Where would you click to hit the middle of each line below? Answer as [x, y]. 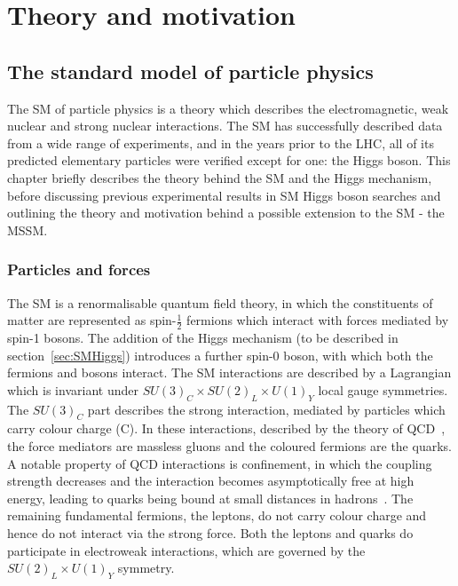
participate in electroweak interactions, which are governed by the [186, 550]
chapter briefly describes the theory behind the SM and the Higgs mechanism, [220, 177]
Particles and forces [79, 269]
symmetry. [146, 568]
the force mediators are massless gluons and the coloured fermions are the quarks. [229, 445]
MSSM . [28, 230]
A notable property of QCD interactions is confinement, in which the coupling [220, 463]
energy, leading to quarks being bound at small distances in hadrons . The [210, 498]
